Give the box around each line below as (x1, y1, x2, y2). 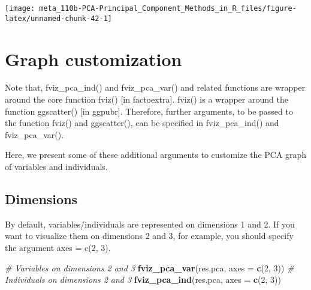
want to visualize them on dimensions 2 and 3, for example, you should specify (5, 229, 294, 242)
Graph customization (5, 46, 182, 71)
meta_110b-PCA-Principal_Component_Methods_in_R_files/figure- (39, 4, 297, 13)
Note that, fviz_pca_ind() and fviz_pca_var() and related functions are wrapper (5, 81, 306, 94)
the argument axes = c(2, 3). (5, 241, 111, 253)
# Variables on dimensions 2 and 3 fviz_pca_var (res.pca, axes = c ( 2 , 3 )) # (5, 261, 294, 274)
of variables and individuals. (5, 160, 108, 172)
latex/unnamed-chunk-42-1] (5, 14, 112, 23)
